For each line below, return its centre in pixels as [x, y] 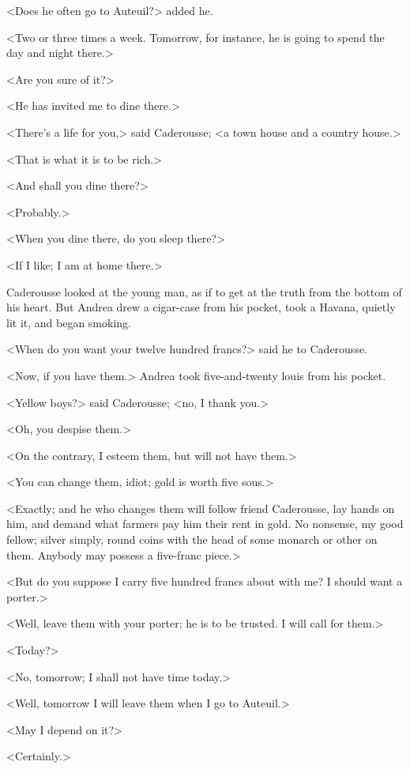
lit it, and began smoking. [69, 322]
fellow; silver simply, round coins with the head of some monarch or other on [192, 539]
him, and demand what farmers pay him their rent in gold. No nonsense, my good [205, 524]
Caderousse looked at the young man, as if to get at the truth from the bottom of [204, 291]
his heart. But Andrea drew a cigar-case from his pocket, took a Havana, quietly [201, 307]
